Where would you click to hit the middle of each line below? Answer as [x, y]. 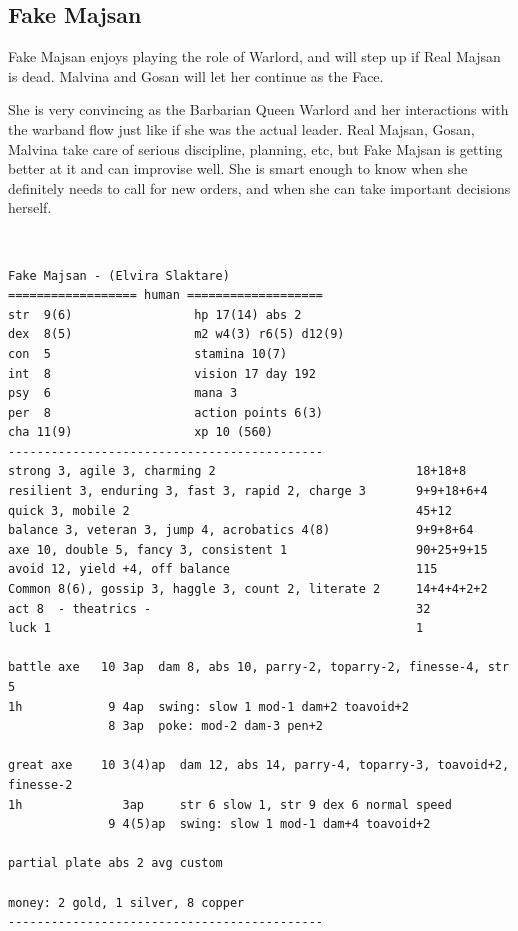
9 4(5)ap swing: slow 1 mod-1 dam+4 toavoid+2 [269, 824]
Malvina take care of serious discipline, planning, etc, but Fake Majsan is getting [255, 148]
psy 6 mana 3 [123, 393]
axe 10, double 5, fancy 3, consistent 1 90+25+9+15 [248, 549]
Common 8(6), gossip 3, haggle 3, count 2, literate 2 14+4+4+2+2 [248, 589]
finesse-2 [40, 784]
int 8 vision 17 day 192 [162, 373]
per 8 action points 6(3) [165, 412]
